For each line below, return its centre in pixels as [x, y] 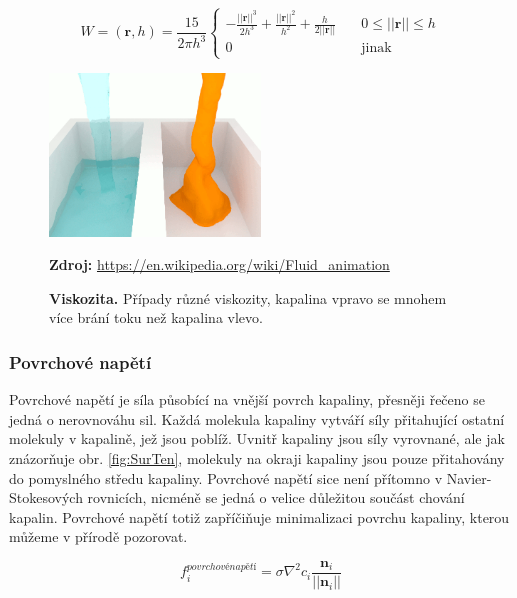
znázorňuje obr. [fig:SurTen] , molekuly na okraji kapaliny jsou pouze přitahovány [257, 458]
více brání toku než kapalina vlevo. [156, 317]
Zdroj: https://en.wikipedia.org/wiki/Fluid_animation [219, 264]
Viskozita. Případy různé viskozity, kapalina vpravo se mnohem [248, 297]
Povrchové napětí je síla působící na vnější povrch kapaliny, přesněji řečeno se [247, 399]
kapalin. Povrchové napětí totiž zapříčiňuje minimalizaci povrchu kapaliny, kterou [259, 516]
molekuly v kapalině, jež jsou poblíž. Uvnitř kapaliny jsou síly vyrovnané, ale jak [257, 438]
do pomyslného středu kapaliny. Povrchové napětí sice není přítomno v [226, 477]
